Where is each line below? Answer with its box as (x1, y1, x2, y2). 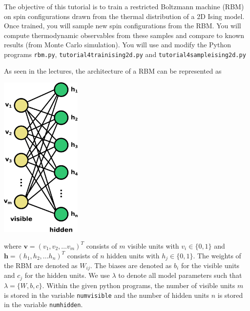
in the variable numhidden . (4, 299, 83, 310)
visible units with (127, 240, 179, 251)
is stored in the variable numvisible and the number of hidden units (4, 290, 209, 300)
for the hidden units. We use (24, 270, 110, 280)
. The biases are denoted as (90, 260, 172, 270)
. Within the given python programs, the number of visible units (42, 280, 235, 290)
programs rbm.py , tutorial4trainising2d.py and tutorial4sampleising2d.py (4, 49, 246, 59)
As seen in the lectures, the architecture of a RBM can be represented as (4, 65, 222, 76)
